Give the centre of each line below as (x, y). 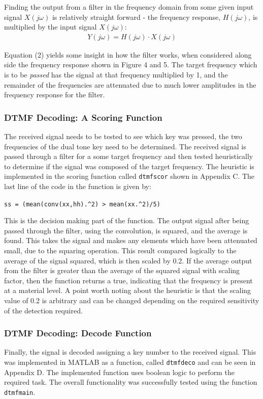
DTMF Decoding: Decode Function (78, 333)
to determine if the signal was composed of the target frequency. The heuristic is (129, 166)
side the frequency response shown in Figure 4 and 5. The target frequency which (131, 64)
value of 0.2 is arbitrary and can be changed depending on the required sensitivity (132, 300)
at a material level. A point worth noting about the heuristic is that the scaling (128, 290)
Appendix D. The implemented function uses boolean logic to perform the (119, 372)
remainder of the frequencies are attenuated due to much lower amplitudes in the (130, 84)
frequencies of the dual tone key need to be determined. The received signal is (125, 146)
